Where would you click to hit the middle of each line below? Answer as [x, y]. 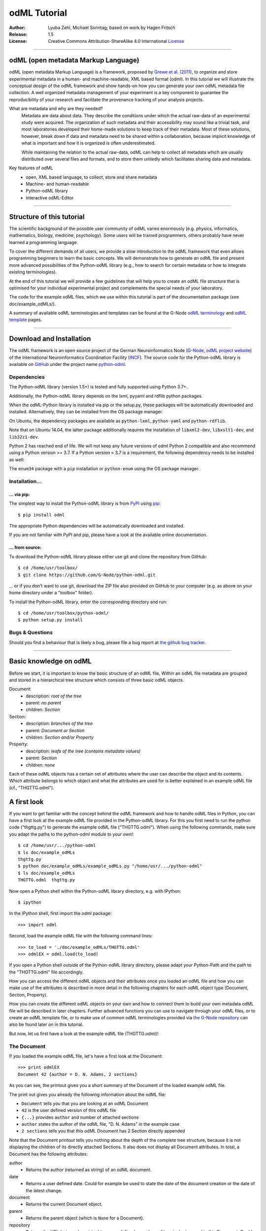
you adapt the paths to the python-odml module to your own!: [72, 834]
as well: [17, 459]
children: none [40, 765]
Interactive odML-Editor [50, 197]
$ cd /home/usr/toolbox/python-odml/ [64, 613]
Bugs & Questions [31, 633]
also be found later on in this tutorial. [46, 1025]
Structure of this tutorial [47, 217]
